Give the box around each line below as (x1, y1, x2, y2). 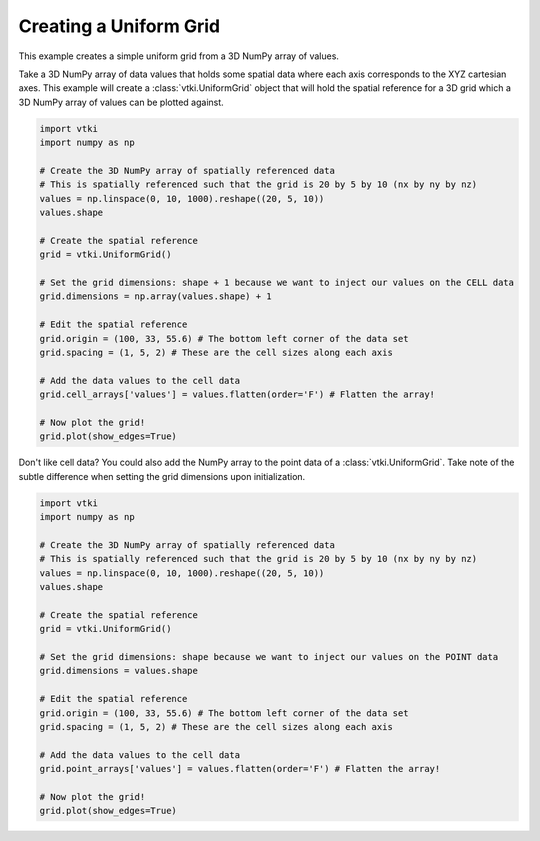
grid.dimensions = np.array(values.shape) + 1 (39, 291, 272, 302)
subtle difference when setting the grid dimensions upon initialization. (18, 470, 306, 482)
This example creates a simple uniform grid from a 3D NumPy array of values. (18, 50, 340, 62)
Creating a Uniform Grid (18, 15, 220, 37)
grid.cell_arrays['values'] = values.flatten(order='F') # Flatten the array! (39, 389, 435, 400)
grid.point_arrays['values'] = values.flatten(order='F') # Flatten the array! (39, 763, 441, 775)
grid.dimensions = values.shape (39, 665, 199, 677)
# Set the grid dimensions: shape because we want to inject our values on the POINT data (39, 651, 499, 662)
